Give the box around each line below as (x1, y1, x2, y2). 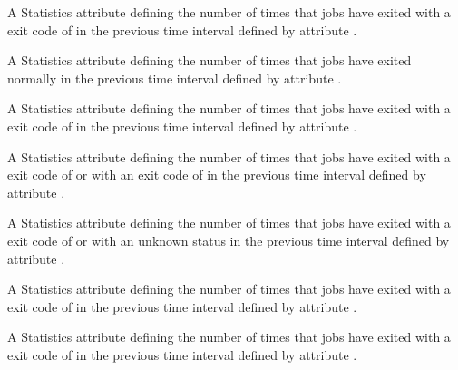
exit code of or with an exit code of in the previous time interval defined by (7, 165, 426, 184)
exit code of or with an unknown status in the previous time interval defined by (7, 230, 450, 249)
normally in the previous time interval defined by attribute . (7, 68, 342, 87)
